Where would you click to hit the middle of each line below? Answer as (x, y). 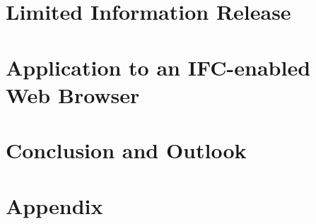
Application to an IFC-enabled (158, 67)
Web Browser (73, 94)
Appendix (54, 205)
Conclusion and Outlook (126, 150)
